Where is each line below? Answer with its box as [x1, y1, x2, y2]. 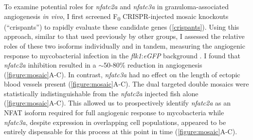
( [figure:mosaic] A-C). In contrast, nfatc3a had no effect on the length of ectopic [4, 69, 240, 79]
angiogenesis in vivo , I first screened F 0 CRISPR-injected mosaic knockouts [4, 11, 229, 22]
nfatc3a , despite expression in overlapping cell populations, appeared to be [4, 117, 226, 127]
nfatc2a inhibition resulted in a [4, 60, 96, 70]
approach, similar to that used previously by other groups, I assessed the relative [4, 31, 245, 41]
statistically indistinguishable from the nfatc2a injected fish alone [4, 88, 199, 98]
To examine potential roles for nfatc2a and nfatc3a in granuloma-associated [4, 1, 229, 11]
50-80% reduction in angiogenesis [104, 60, 202, 70]
